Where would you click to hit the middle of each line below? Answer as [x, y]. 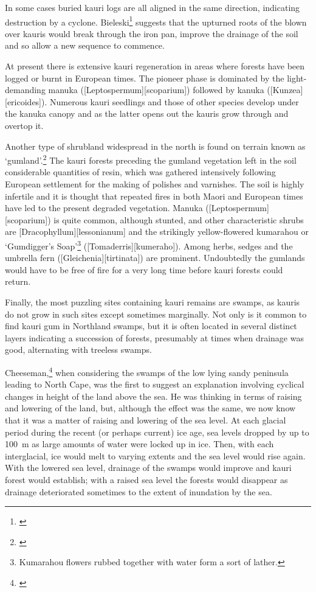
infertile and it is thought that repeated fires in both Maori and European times [154, 196]
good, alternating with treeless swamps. [78, 350]
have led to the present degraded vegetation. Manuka [104, 208]
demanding [25, 90]
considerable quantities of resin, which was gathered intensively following [140, 172]
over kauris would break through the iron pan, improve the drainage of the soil [152, 33]
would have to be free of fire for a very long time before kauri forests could [144, 269]
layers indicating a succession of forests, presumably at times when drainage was [154, 337]
